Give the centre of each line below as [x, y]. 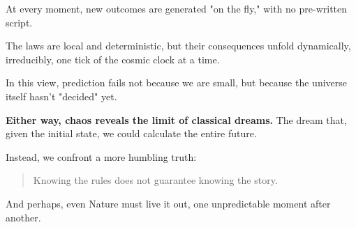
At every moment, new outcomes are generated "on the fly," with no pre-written [177, 8]
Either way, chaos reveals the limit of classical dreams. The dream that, [176, 119]
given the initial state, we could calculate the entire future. [131, 133]
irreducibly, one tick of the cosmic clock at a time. [113, 59]
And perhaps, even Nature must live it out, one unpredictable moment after [168, 203]
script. [19, 22]
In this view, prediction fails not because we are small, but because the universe [176, 83]
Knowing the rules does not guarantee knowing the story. [155, 180]
